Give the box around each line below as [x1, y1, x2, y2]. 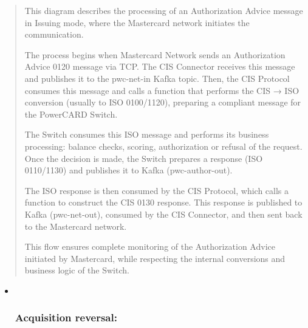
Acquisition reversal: [15, 310, 117, 325]
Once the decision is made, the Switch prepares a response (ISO [24, 152, 263, 164]
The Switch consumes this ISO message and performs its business [24, 128, 269, 141]
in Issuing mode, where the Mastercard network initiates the [24, 16, 250, 28]
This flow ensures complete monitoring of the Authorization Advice [24, 240, 275, 253]
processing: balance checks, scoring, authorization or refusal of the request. [24, 139, 303, 152]
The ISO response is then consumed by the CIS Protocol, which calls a [24, 184, 289, 196]
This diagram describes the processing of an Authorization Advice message [24, 4, 303, 16]
